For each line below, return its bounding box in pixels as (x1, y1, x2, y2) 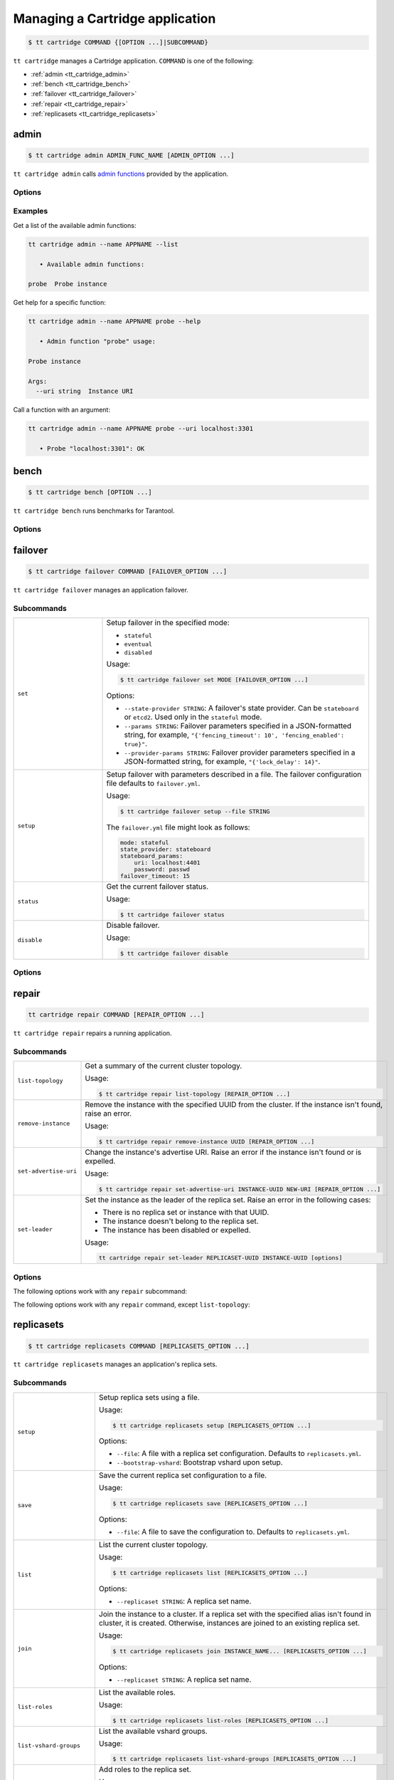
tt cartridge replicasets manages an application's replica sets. (13, 1360, 218, 1368)
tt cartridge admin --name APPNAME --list (28, 240, 179, 248)
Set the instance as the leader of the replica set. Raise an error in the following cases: (85, 1195, 371, 1205)
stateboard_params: (119, 852, 183, 860)
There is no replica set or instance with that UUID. (102, 1207, 270, 1217)
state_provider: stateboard (119, 846, 211, 854)
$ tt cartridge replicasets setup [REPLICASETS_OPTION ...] (112, 1421, 312, 1429)
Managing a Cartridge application (13, 11, 216, 26)
